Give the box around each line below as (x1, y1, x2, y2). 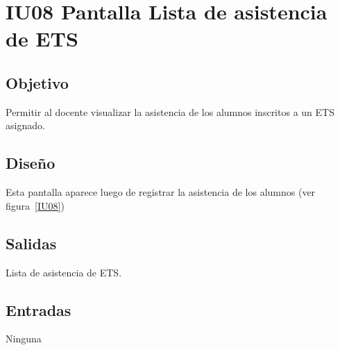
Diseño (6, 152, 56, 174)
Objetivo (6, 72, 69, 93)
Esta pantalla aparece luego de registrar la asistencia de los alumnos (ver (6, 185, 316, 199)
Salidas (6, 232, 57, 253)
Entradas (6, 299, 71, 320)
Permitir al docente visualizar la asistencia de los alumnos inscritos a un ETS (6, 104, 334, 119)
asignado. (6, 118, 45, 133)
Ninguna (6, 331, 42, 346)
